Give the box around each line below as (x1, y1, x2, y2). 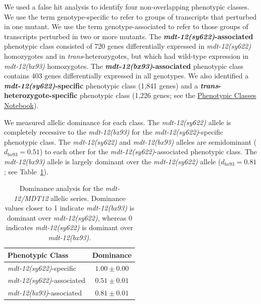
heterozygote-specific (4, 90, 78, 100)
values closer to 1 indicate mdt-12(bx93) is (5, 202, 135, 213)
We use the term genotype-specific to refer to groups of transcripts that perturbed (4, 11, 257, 22)
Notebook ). (4, 99, 39, 110)
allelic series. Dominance (50, 192, 126, 203)
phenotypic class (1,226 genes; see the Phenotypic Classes (79, 90, 256, 100)
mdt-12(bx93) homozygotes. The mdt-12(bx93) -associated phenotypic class (4, 60, 243, 71)
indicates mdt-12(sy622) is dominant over (6, 222, 134, 233)
